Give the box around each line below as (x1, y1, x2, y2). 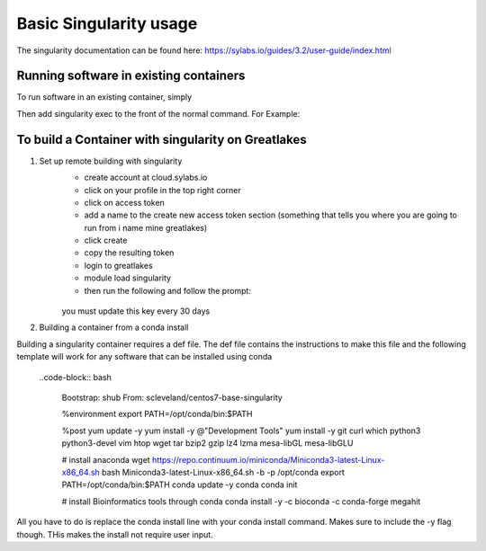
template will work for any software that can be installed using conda (16, 351, 273, 362)
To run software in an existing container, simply (16, 92, 193, 102)
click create (84, 235, 128, 246)
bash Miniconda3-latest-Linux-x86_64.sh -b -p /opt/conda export (102, 467, 346, 477)
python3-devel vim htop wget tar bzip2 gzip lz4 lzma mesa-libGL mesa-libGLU (61, 438, 354, 449)
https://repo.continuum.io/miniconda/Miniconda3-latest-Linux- (151, 454, 385, 465)
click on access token (84, 197, 166, 208)
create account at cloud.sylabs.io (84, 172, 208, 183)
